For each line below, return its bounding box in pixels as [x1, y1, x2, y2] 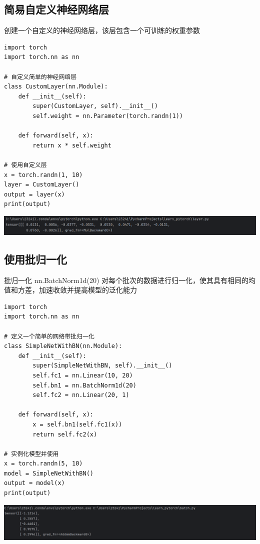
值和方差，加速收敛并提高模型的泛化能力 [4, 284, 137, 295]
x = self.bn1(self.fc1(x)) [32, 420, 122, 428]
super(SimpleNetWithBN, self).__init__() [32, 362, 172, 369]
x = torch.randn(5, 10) [4, 460, 83, 467]
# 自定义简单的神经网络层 [4, 73, 77, 80]
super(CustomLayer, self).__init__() [32, 102, 158, 110]
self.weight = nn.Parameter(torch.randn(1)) [32, 112, 183, 119]
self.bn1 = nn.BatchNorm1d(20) [32, 381, 136, 389]
